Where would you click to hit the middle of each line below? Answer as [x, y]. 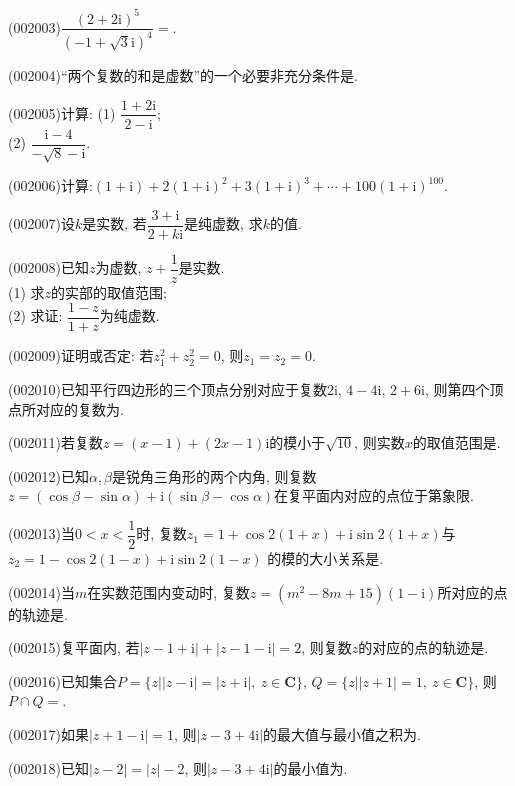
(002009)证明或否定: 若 [81, 355]
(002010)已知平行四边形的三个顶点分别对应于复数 [167, 388]
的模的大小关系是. [325, 558]
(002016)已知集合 [62, 680]
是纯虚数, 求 [223, 223]
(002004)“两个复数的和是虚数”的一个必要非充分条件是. [183, 74]
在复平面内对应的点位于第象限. [374, 495]
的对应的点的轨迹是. [423, 647]
